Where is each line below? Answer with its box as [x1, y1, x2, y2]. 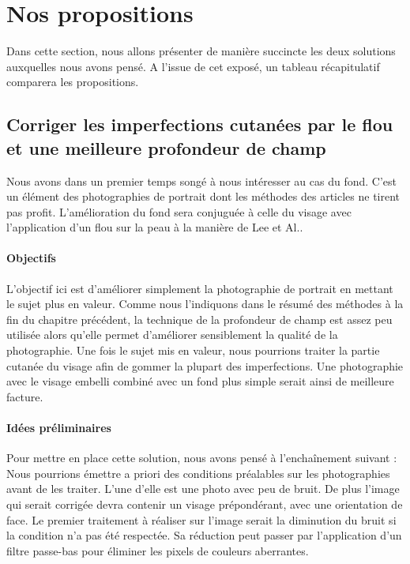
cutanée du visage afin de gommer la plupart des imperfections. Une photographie [6, 357, 404, 374]
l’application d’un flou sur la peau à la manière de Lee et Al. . [6, 219, 303, 235]
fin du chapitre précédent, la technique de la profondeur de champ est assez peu [6, 310, 393, 327]
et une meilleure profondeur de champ [6, 135, 326, 160]
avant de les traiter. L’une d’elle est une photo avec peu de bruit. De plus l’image [6, 480, 400, 497]
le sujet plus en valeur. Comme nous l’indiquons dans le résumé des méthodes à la [6, 295, 404, 312]
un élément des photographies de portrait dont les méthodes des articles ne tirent [6, 188, 401, 205]
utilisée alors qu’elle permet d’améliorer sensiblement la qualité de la [6, 326, 338, 343]
